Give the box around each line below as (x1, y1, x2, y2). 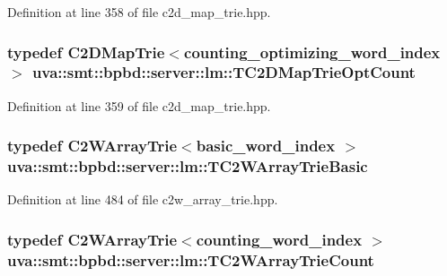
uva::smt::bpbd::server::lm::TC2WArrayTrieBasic (7, 155, 368, 177)
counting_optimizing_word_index (184, 40, 441, 63)
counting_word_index (196, 228, 363, 250)
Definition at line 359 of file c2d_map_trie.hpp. (7, 96, 271, 115)
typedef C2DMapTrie (7, 40, 165, 63)
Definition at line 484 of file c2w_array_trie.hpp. (7, 190, 278, 209)
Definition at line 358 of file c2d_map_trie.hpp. (7, 3, 271, 21)
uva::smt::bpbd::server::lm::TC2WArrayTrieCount (7, 248, 374, 271)
